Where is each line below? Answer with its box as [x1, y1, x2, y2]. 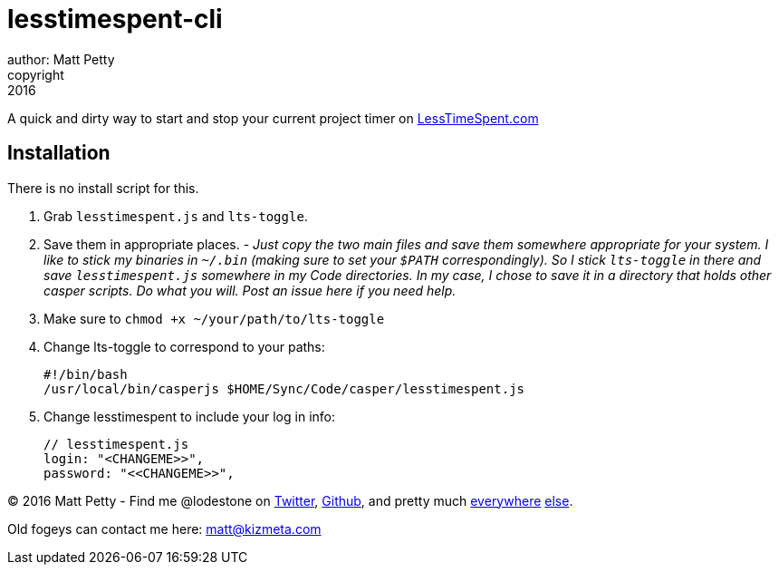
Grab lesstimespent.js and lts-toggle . [43, 208, 308, 224]
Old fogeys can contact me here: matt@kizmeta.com [7, 520, 322, 537]
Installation [7, 141, 111, 165]
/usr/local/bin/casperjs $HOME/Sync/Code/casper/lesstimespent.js [43, 381, 525, 396]
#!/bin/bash [43, 366, 128, 382]
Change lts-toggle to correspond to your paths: [43, 338, 325, 354]
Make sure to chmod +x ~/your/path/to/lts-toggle [43, 310, 385, 326]
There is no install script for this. [7, 179, 199, 196]
